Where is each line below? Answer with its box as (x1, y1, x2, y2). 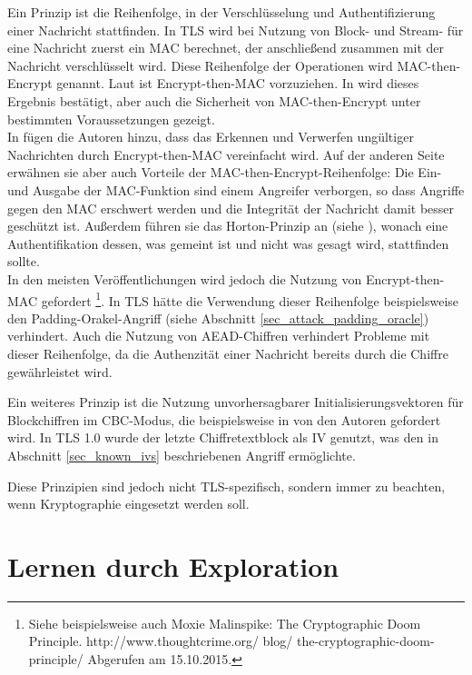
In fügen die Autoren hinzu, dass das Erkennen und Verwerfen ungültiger (7, 127, 414, 146)
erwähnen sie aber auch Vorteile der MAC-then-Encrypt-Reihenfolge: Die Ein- (7, 163, 442, 182)
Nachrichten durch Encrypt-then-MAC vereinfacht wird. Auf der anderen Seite (7, 144, 445, 164)
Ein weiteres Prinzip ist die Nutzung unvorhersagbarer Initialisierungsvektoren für (7, 392, 464, 412)
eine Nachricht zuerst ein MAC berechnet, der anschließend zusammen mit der (7, 38, 445, 57)
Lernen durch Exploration (7, 547, 339, 584)
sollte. (7, 252, 40, 271)
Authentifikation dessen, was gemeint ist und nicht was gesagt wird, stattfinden (7, 233, 449, 253)
